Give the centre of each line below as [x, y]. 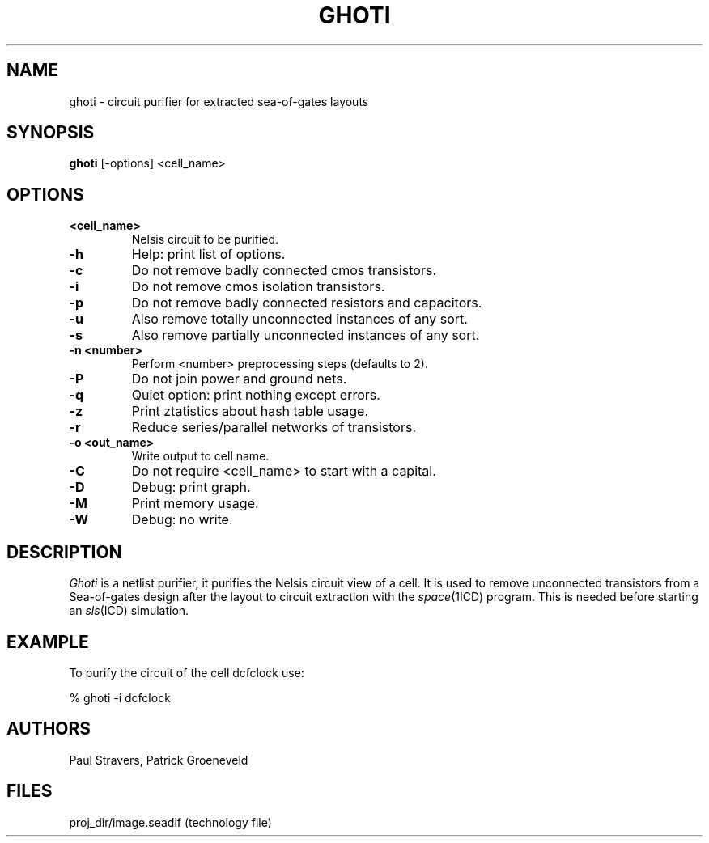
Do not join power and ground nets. [239, 379]
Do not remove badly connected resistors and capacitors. [307, 303]
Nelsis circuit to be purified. [205, 239]
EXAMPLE [48, 642]
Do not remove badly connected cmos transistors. [284, 271]
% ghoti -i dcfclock [120, 697]
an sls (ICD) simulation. [129, 611]
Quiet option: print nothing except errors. [256, 395]
